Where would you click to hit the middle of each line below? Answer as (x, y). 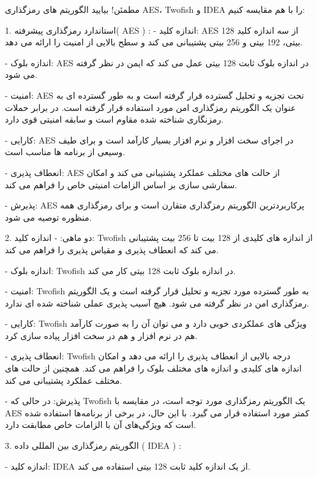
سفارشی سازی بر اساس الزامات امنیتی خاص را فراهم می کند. (121, 184)
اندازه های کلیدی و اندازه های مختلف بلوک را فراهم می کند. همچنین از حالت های (153, 368)
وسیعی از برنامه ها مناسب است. (65, 152)
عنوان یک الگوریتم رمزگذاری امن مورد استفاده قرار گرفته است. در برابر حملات (151, 107)
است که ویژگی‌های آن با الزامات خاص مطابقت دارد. (101, 425)
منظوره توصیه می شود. (48, 217)
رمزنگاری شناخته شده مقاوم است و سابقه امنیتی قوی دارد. (114, 119)
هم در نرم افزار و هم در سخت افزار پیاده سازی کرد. (101, 335)
